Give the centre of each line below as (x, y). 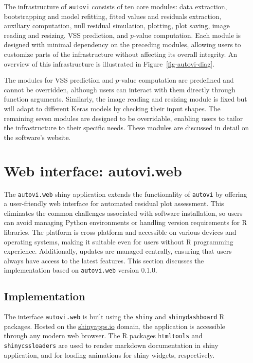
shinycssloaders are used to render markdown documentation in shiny (111, 345)
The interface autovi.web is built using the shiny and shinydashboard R (114, 317)
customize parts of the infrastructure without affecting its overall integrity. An (121, 54)
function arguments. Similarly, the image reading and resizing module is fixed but (126, 99)
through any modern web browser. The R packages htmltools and (103, 336)
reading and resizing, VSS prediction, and (66, 35)
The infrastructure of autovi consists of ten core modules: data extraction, (116, 6)
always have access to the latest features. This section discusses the (104, 260)
